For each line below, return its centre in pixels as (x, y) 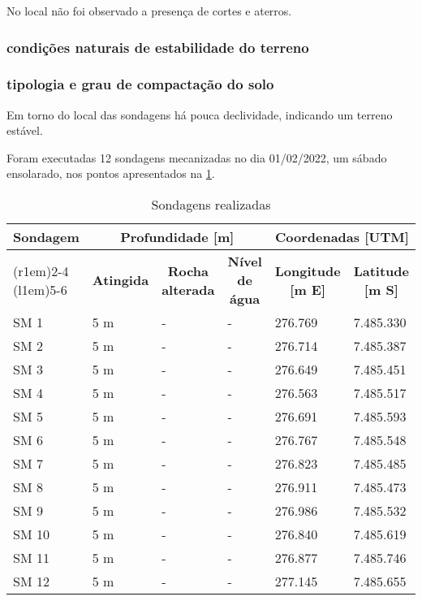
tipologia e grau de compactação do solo (140, 84)
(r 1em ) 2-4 (41, 270)
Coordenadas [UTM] (342, 237)
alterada (188, 289)
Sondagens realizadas (211, 205)
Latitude (381, 270)
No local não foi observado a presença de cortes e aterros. (149, 11)
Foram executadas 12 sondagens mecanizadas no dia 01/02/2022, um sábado (197, 157)
